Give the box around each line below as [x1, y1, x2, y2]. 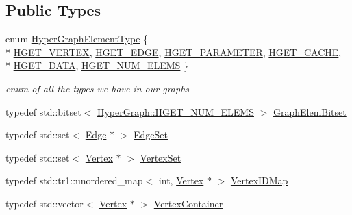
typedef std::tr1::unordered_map [5, 173, 143, 188]
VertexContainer [153, 196, 223, 210]
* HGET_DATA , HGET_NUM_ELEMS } [5, 58, 189, 73]
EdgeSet [134, 127, 168, 142]
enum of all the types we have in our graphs [5, 81, 190, 95]
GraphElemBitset [273, 104, 347, 118]
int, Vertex [158, 173, 204, 188]
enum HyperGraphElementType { [5, 31, 149, 46]
